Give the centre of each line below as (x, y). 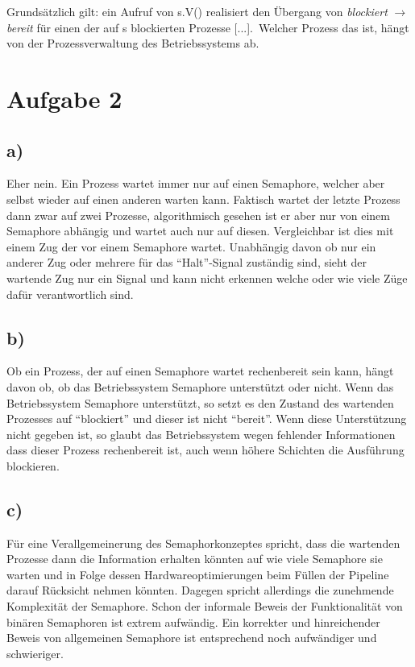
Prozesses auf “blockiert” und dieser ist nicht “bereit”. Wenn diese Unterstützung (207, 418)
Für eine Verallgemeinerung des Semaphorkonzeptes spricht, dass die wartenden (203, 543)
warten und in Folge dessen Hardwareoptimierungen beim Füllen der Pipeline (198, 574)
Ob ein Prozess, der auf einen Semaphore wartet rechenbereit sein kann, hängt (200, 371)
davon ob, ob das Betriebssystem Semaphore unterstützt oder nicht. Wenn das (200, 386)
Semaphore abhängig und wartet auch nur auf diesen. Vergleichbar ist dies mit (200, 231)
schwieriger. (35, 653)
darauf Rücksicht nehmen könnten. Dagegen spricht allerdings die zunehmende (200, 590)
